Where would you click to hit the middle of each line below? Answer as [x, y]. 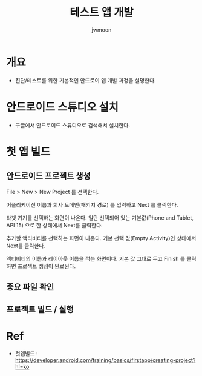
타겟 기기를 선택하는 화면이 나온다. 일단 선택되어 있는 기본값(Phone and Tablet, [100, 217]
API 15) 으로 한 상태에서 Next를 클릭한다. [54, 225]
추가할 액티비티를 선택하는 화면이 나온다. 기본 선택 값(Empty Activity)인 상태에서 [101, 238]
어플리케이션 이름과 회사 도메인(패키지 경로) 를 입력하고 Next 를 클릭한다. [92, 204]
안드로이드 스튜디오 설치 [63, 107]
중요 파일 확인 [30, 287]
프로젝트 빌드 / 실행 [40, 310]
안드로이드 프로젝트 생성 [48, 176]
